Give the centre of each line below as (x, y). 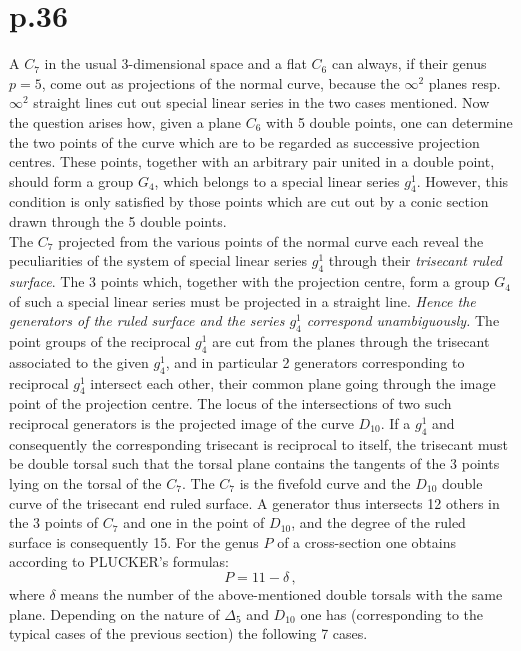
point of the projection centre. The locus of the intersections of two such (230, 403)
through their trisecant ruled (415, 260)
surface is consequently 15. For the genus (134, 541)
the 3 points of (54, 522)
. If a (395, 423)
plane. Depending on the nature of (114, 613)
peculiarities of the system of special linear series (158, 260)
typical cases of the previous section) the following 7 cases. (188, 633)
